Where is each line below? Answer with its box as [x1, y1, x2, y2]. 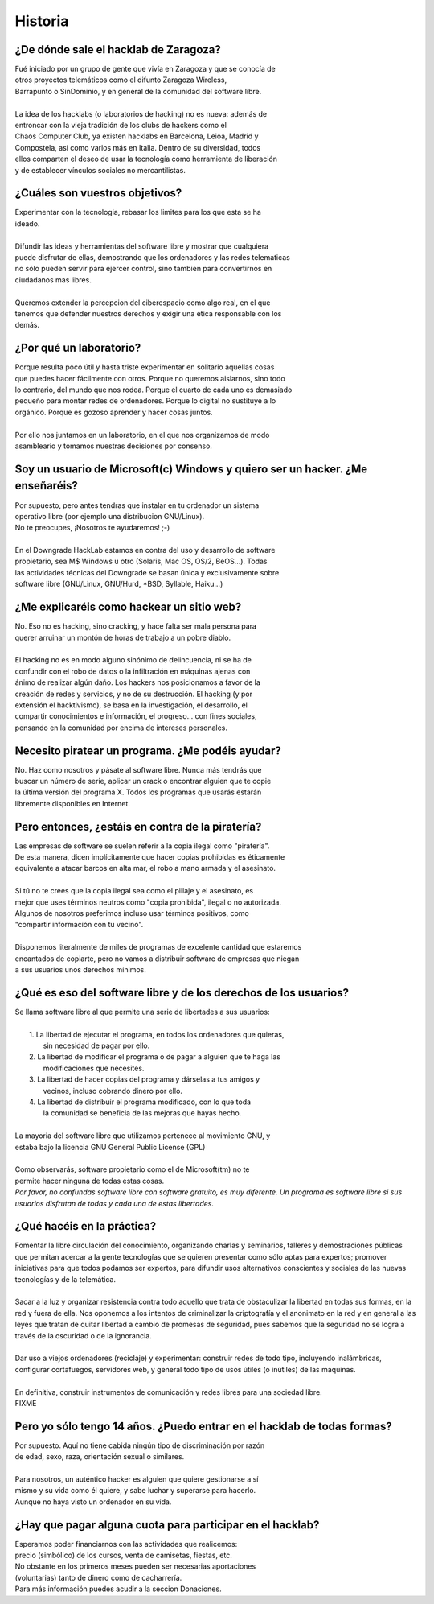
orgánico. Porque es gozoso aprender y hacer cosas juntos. [14, 407, 213, 417]
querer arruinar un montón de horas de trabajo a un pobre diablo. [14, 633, 231, 642]
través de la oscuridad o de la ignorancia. [14, 1330, 152, 1340]
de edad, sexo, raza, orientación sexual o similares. [14, 1452, 185, 1462]
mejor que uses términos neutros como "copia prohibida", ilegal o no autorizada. [14, 897, 281, 907]
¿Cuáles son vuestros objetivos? [14, 186, 182, 200]
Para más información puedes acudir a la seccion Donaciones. [14, 1584, 222, 1594]
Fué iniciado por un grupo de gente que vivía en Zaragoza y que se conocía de [14, 64, 276, 74]
